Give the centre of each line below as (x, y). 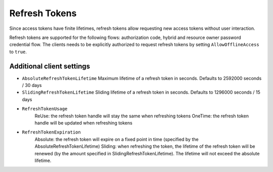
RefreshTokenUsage (45, 109)
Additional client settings (50, 66)
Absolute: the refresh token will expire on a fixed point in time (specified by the (117, 139)
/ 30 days (32, 85)
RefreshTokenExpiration (51, 132)
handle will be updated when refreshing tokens (83, 123)
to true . (18, 52)
